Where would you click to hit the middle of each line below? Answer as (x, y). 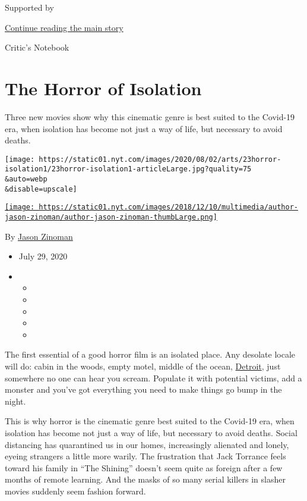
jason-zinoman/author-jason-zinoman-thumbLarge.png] (111, 217)
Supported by (29, 7)
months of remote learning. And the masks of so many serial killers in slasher (145, 479)
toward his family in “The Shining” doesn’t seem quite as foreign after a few (144, 467)
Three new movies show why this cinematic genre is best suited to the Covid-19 (150, 116)
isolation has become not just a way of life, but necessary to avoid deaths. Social (151, 432)
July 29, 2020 (43, 256)
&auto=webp (26, 179)
